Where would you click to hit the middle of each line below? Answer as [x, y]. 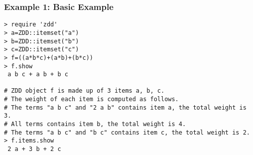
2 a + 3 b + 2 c [34, 149]
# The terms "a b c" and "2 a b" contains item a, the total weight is [125, 107]
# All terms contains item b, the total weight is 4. [95, 124]
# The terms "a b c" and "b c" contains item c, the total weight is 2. [127, 132]
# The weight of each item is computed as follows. [91, 99]
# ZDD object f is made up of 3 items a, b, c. [84, 91]
